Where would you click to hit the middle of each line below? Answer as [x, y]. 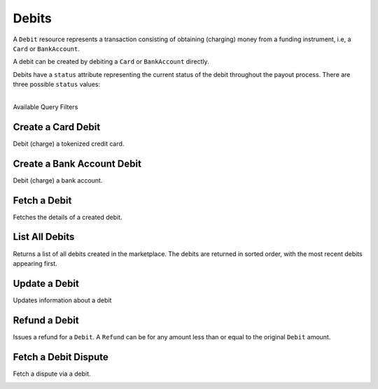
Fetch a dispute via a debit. [52, 374]
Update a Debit [46, 283]
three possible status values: [57, 85]
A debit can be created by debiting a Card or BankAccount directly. [111, 62]
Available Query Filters [45, 107]
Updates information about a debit [62, 300]
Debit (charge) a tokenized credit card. [69, 143]
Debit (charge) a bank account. [58, 180]
